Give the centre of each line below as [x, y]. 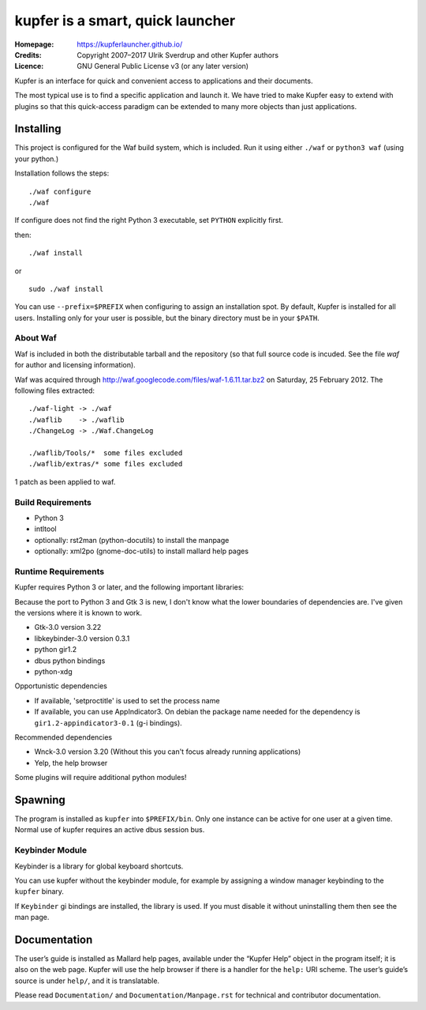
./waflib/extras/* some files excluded [106, 464]
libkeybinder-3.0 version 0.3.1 [82, 638]
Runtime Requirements [60, 571]
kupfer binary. [39, 891]
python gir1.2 [56, 650]
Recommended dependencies [64, 737]
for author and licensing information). [75, 365]
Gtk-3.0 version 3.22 [68, 627]
